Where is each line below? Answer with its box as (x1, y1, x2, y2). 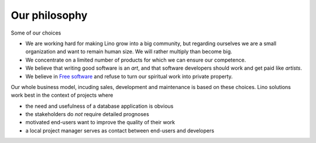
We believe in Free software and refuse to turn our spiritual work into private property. (25, 73, 233, 80)
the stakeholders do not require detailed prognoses (25, 111, 149, 118)
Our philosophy (11, 9, 88, 22)
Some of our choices (11, 29, 61, 36)
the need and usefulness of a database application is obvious (25, 103, 174, 110)
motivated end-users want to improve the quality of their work (25, 119, 176, 126)
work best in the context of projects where (11, 91, 114, 99)
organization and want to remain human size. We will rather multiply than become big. (25, 48, 232, 55)
